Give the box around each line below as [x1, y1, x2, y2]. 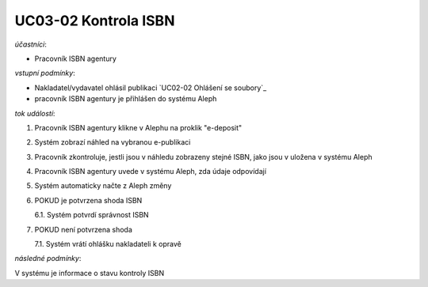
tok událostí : [14, 108, 55, 118]
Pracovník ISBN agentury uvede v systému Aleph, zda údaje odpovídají [34, 167, 267, 176]
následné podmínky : [14, 254, 82, 263]
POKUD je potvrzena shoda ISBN [34, 195, 143, 205]
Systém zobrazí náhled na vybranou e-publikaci [34, 138, 191, 147]
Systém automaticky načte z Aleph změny [34, 181, 172, 191]
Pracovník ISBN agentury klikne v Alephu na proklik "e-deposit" [34, 123, 243, 132]
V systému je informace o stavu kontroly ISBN [14, 268, 165, 278]
